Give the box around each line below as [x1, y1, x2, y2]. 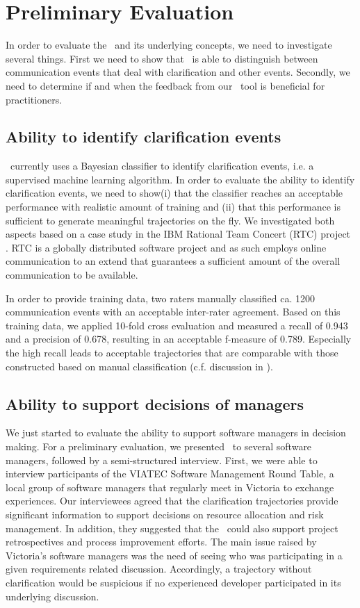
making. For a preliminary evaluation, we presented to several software [6, 439, 312, 453]
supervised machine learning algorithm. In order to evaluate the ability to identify [6, 172, 355, 186]
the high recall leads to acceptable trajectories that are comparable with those [6, 345, 338, 360]
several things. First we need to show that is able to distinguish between [6, 51, 318, 65]
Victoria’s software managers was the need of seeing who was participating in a [6, 548, 343, 562]
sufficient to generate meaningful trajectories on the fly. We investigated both [6, 213, 335, 227]
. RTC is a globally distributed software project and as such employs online [6, 240, 327, 254]
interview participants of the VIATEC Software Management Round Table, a [6, 466, 334, 481]
